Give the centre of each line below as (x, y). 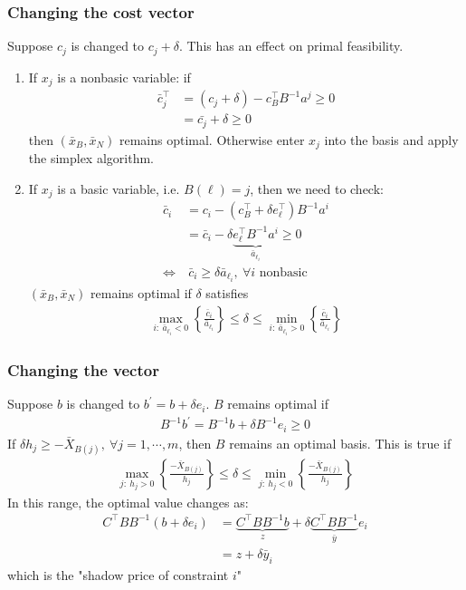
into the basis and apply (391, 139)
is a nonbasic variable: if (124, 77)
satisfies (227, 292)
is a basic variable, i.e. (119, 188)
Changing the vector (83, 369)
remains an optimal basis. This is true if (340, 443)
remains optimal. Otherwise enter (212, 139)
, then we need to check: (317, 188)
